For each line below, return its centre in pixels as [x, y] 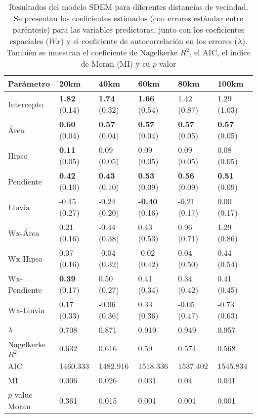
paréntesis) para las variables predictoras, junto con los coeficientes [128, 29]
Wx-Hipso [25, 258]
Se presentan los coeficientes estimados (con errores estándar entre [128, 18]
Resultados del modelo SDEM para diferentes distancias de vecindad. [128, 7]
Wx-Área [24, 232]
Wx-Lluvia [26, 310]
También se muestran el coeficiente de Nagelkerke [92, 52]
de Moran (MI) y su [115, 64]
